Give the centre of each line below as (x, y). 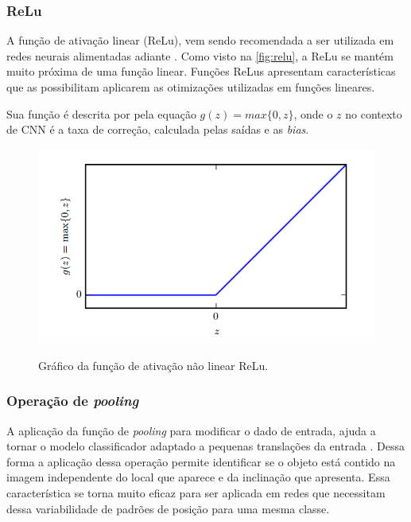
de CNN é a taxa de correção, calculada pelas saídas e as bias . (158, 129)
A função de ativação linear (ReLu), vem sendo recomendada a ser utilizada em (200, 40)
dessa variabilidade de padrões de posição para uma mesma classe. (168, 508)
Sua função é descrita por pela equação (101, 113)
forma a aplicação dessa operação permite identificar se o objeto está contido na (201, 461)
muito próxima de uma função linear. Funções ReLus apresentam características (201, 71)
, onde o (313, 113)
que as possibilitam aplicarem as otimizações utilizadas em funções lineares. (191, 87)
